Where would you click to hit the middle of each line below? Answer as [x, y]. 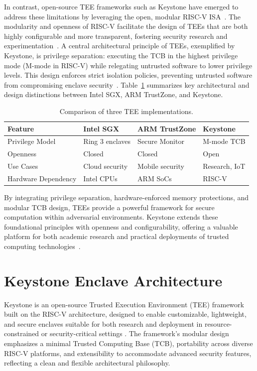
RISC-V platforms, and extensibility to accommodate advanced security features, [128, 353]
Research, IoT [224, 166]
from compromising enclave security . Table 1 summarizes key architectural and [127, 84]
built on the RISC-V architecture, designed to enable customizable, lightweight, [125, 314]
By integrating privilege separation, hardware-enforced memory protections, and [127, 197]
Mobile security [161, 166]
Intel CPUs [100, 178]
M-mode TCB [224, 141]
